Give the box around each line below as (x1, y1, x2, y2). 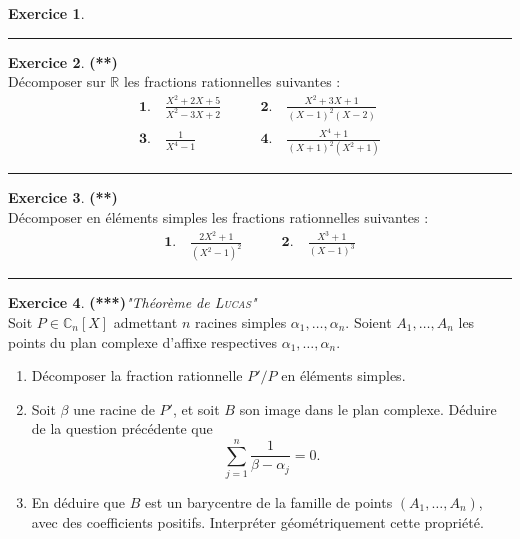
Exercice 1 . (8, 3, 85, 23)
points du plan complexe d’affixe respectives (8, 331, 277, 352)
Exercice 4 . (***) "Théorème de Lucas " (8, 292, 257, 313)
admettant (113, 311, 178, 332)
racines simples (194, 311, 287, 332)
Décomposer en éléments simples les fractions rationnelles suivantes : (8, 206, 429, 227)
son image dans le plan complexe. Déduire (239, 398, 497, 419)
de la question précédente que (31, 418, 213, 439)
